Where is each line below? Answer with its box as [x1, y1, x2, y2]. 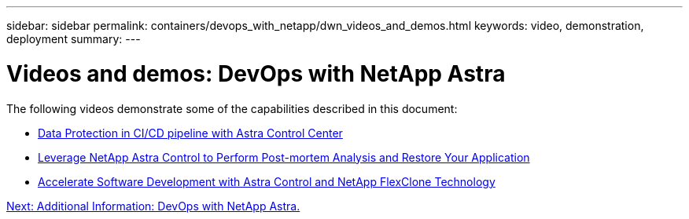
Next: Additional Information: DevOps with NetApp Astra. [6, 199, 300, 213]
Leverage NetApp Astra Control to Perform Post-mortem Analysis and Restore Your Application [38, 150, 530, 164]
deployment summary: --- [6, 32, 141, 46]
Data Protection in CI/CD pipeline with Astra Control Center [38, 126, 343, 140]
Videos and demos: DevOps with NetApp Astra [6, 60, 506, 87]
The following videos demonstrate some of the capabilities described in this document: [6, 101, 458, 115]
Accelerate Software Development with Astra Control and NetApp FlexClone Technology [38, 174, 496, 188]
